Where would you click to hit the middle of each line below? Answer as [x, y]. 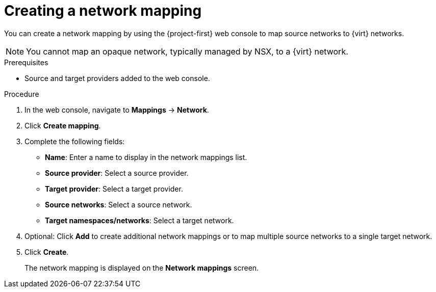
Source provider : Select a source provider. [117, 173]
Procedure [22, 94]
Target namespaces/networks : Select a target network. [139, 220]
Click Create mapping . [63, 125]
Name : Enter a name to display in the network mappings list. [146, 157]
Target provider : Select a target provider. [114, 189]
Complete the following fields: [75, 141]
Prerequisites [26, 62]
